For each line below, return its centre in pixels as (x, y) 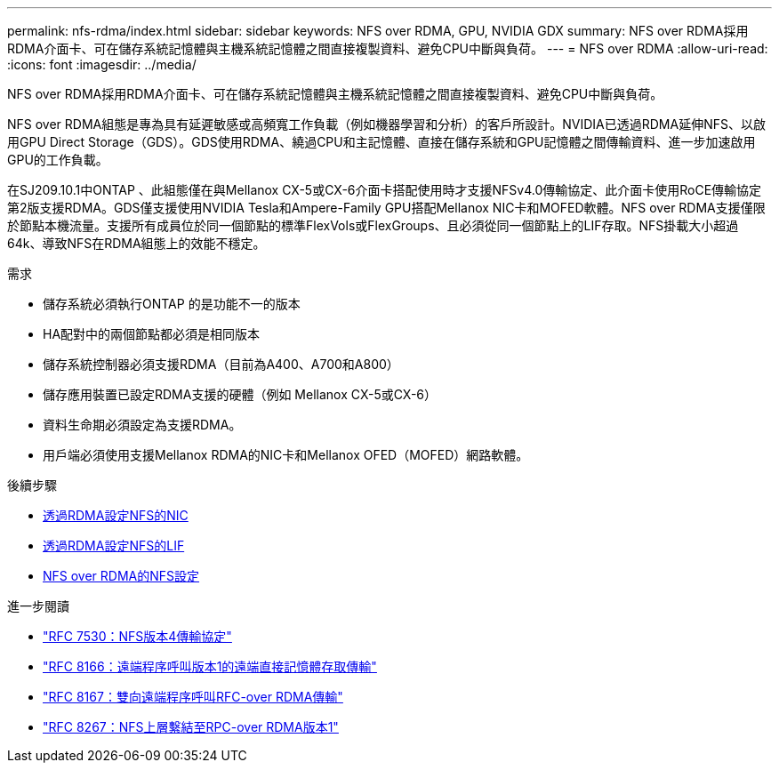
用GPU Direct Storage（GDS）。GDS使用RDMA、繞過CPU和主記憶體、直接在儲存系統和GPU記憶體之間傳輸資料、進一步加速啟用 (381, 142)
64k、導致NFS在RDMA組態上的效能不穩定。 (137, 243)
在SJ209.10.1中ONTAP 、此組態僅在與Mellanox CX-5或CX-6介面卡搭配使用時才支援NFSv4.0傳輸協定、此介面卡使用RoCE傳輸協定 (385, 190)
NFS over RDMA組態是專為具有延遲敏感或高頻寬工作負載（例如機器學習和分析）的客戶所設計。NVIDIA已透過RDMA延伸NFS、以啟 (386, 124)
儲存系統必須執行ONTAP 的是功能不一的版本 (172, 304)
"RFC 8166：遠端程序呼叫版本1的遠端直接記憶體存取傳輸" (210, 666)
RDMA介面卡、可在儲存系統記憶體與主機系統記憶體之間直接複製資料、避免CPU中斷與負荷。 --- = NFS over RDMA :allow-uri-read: (388, 48)
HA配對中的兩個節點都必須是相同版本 (152, 334)
